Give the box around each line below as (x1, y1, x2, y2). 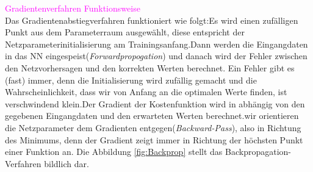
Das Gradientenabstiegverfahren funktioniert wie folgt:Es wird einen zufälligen (5, 13, 298, 26)
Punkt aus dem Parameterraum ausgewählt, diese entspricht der (5, 26, 245, 38)
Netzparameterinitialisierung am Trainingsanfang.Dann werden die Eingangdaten (5, 37, 308, 50)
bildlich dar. (44, 157, 89, 170)
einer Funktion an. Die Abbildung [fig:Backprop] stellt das (5, 145, 223, 158)
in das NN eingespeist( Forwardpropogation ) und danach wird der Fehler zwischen (5, 49, 308, 62)
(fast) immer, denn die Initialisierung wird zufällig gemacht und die (5, 73, 257, 86)
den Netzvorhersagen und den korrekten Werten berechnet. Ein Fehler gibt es (5, 61, 295, 74)
